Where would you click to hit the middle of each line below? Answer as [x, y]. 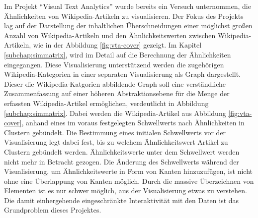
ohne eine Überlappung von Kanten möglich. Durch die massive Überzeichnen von [129, 181]
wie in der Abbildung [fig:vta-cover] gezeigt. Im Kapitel [117, 45]
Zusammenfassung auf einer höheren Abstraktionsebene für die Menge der [117, 93]
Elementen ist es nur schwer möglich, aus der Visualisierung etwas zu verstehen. [126, 191]
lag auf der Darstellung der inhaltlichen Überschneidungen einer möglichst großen [128, 26]
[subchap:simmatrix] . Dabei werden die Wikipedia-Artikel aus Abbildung [115, 113]
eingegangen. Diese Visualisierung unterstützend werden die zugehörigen [114, 64]
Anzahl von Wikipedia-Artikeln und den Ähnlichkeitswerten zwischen [110, 35]
